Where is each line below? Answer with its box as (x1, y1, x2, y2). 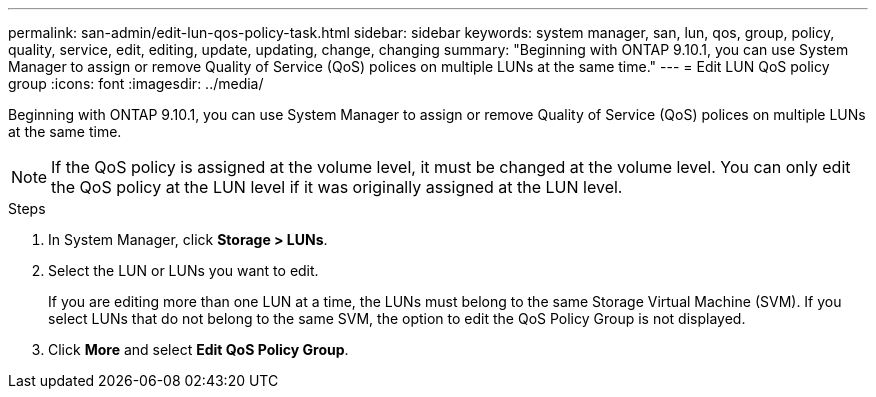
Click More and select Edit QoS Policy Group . (48, 341, 349, 358)
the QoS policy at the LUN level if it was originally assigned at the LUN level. (51, 177, 623, 197)
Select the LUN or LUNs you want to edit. (48, 262, 319, 279)
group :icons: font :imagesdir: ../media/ (8, 75, 264, 92)
